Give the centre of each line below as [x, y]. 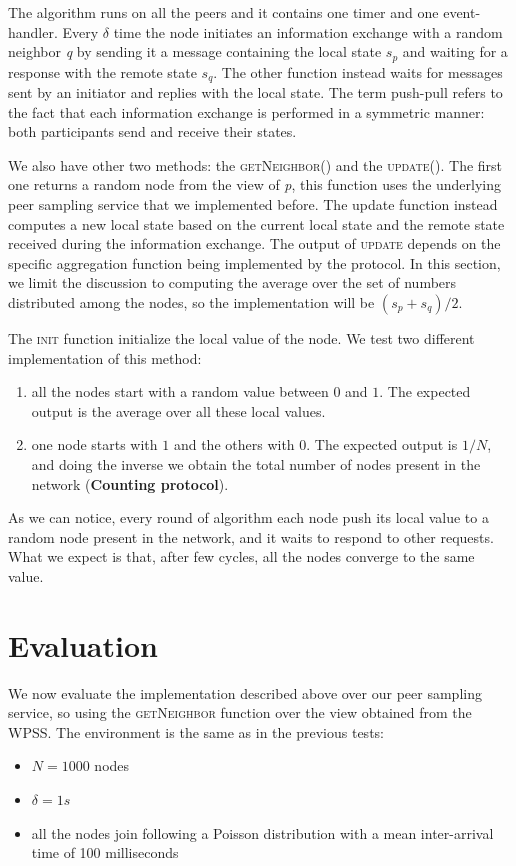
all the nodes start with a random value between [180, 391]
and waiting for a [455, 51]
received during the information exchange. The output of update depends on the [254, 243]
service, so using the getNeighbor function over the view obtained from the [240, 712]
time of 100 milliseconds [105, 852]
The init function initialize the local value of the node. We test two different [241, 338]
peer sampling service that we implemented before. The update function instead [253, 204]
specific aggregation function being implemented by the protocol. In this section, [254, 262]
